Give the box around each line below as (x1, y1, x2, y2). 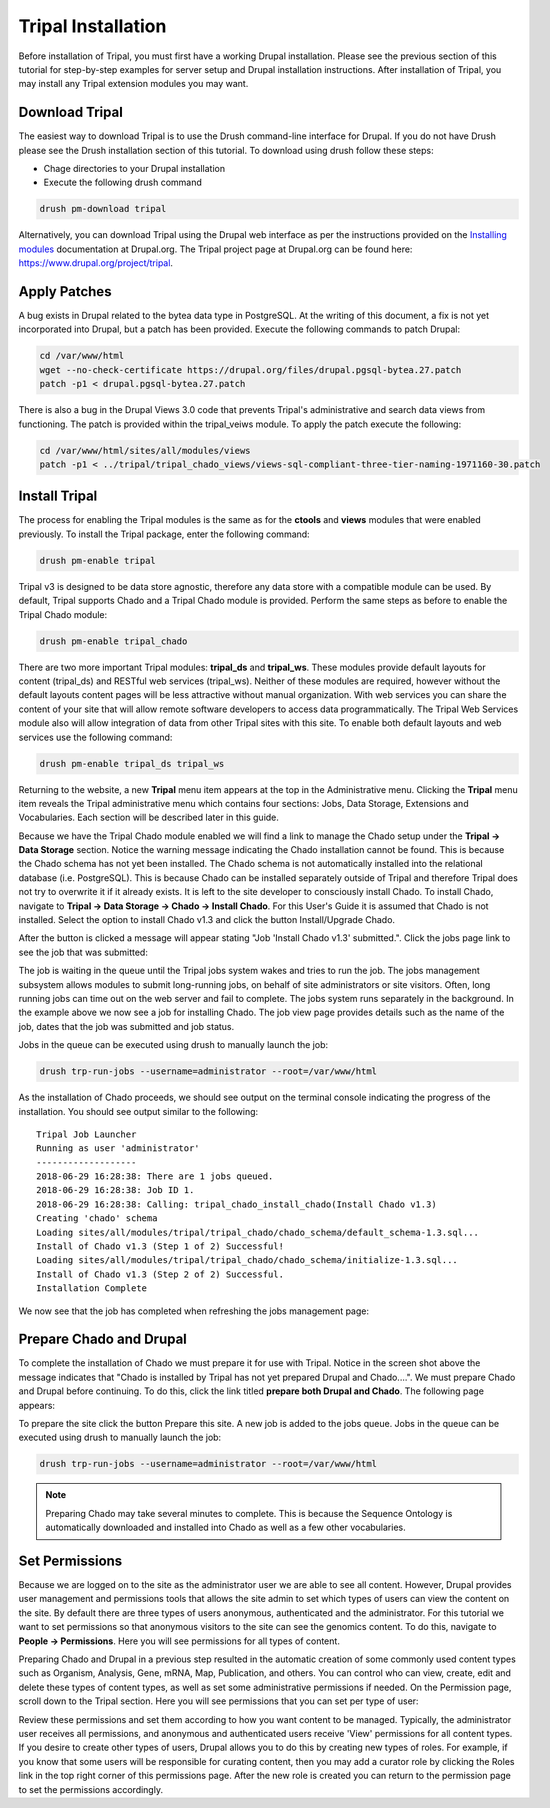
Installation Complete (36, 1283, 148, 1294)
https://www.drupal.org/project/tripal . (18, 257, 174, 269)
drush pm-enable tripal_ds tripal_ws (39, 758, 225, 769)
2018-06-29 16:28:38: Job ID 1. (36, 1185, 195, 1196)
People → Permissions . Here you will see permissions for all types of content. (18, 1635, 340, 1647)
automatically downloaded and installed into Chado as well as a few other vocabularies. (45, 1521, 406, 1534)
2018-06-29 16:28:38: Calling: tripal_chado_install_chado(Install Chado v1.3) (36, 1198, 437, 1210)
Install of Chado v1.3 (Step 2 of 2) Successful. (36, 1268, 285, 1280)
